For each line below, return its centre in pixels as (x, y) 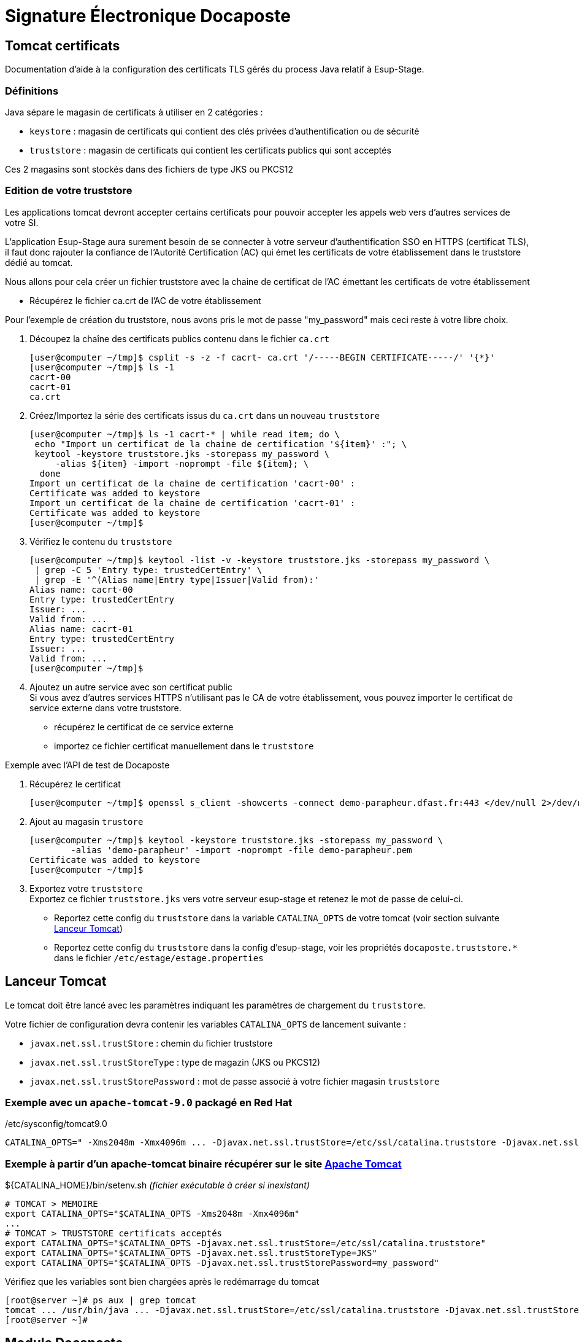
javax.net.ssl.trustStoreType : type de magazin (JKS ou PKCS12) (175, 1062)
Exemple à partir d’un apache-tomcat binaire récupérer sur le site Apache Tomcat (203, 1164)
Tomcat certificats (63, 45)
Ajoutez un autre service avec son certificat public (131, 687)
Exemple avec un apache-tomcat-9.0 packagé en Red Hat (149, 1102)
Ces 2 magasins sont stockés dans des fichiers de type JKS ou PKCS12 (149, 169)
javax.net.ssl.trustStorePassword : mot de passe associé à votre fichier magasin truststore (235, 1081)
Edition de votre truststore (69, 191)
